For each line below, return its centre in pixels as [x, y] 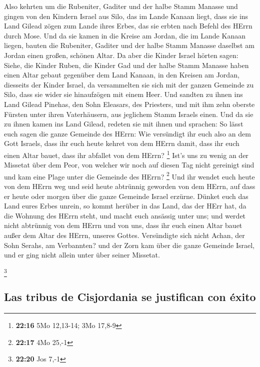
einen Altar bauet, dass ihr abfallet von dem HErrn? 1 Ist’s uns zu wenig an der [126, 154]
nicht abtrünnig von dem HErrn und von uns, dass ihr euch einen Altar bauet [123, 225]
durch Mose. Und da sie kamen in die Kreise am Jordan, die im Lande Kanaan [125, 35]
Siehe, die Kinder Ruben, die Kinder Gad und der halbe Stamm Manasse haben [126, 65]
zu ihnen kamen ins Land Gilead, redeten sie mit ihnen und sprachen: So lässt [124, 124]
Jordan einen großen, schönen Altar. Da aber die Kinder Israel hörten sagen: [121, 55]
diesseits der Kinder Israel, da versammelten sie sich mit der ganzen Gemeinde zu [129, 84]
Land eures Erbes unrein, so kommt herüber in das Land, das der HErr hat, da [125, 206]
